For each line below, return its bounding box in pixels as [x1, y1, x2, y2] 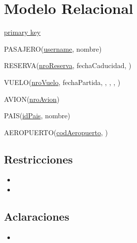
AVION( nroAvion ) [4, 93, 60, 104]
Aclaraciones [4, 209, 69, 224]
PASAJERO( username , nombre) [4, 43, 102, 54]
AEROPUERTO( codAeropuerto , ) [4, 127, 108, 137]
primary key [4, 27, 41, 37]
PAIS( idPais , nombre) [4, 110, 70, 121]
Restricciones [4, 151, 73, 166]
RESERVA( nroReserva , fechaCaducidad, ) [4, 60, 132, 71]
